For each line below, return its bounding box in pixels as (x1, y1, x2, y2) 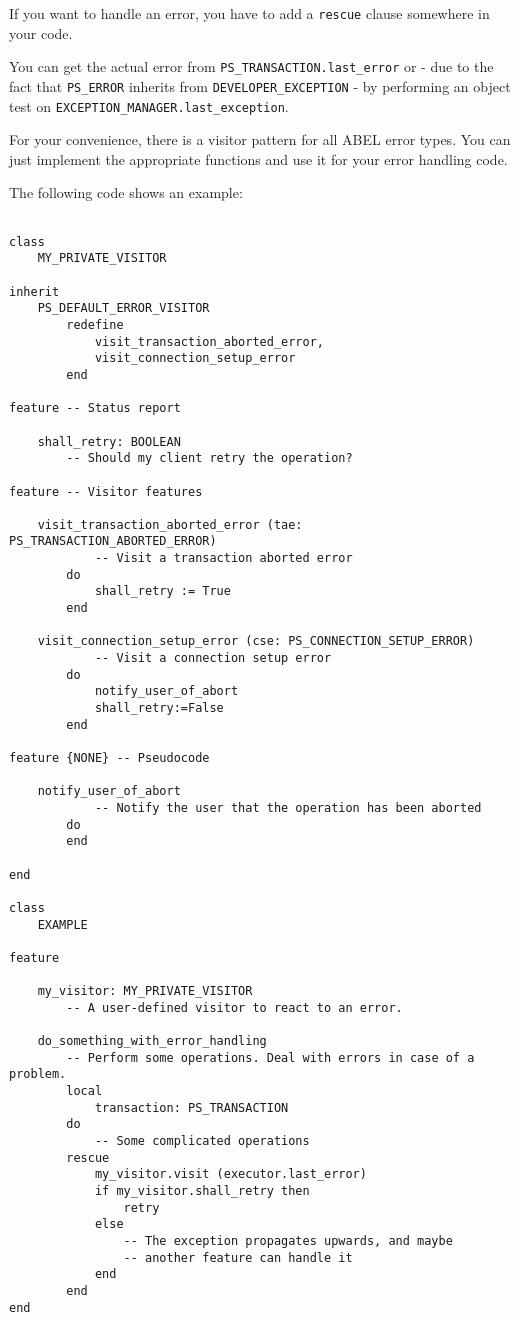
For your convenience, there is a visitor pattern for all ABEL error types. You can (9, 129, 511, 150)
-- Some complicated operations (94, 1134, 310, 1149)
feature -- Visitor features (9, 484, 203, 499)
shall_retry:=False (94, 701, 224, 716)
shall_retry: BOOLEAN (37, 434, 181, 449)
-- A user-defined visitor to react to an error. (66, 1000, 403, 1015)
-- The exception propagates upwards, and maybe (123, 1234, 453, 1249)
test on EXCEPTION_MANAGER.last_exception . (9, 95, 289, 116)
